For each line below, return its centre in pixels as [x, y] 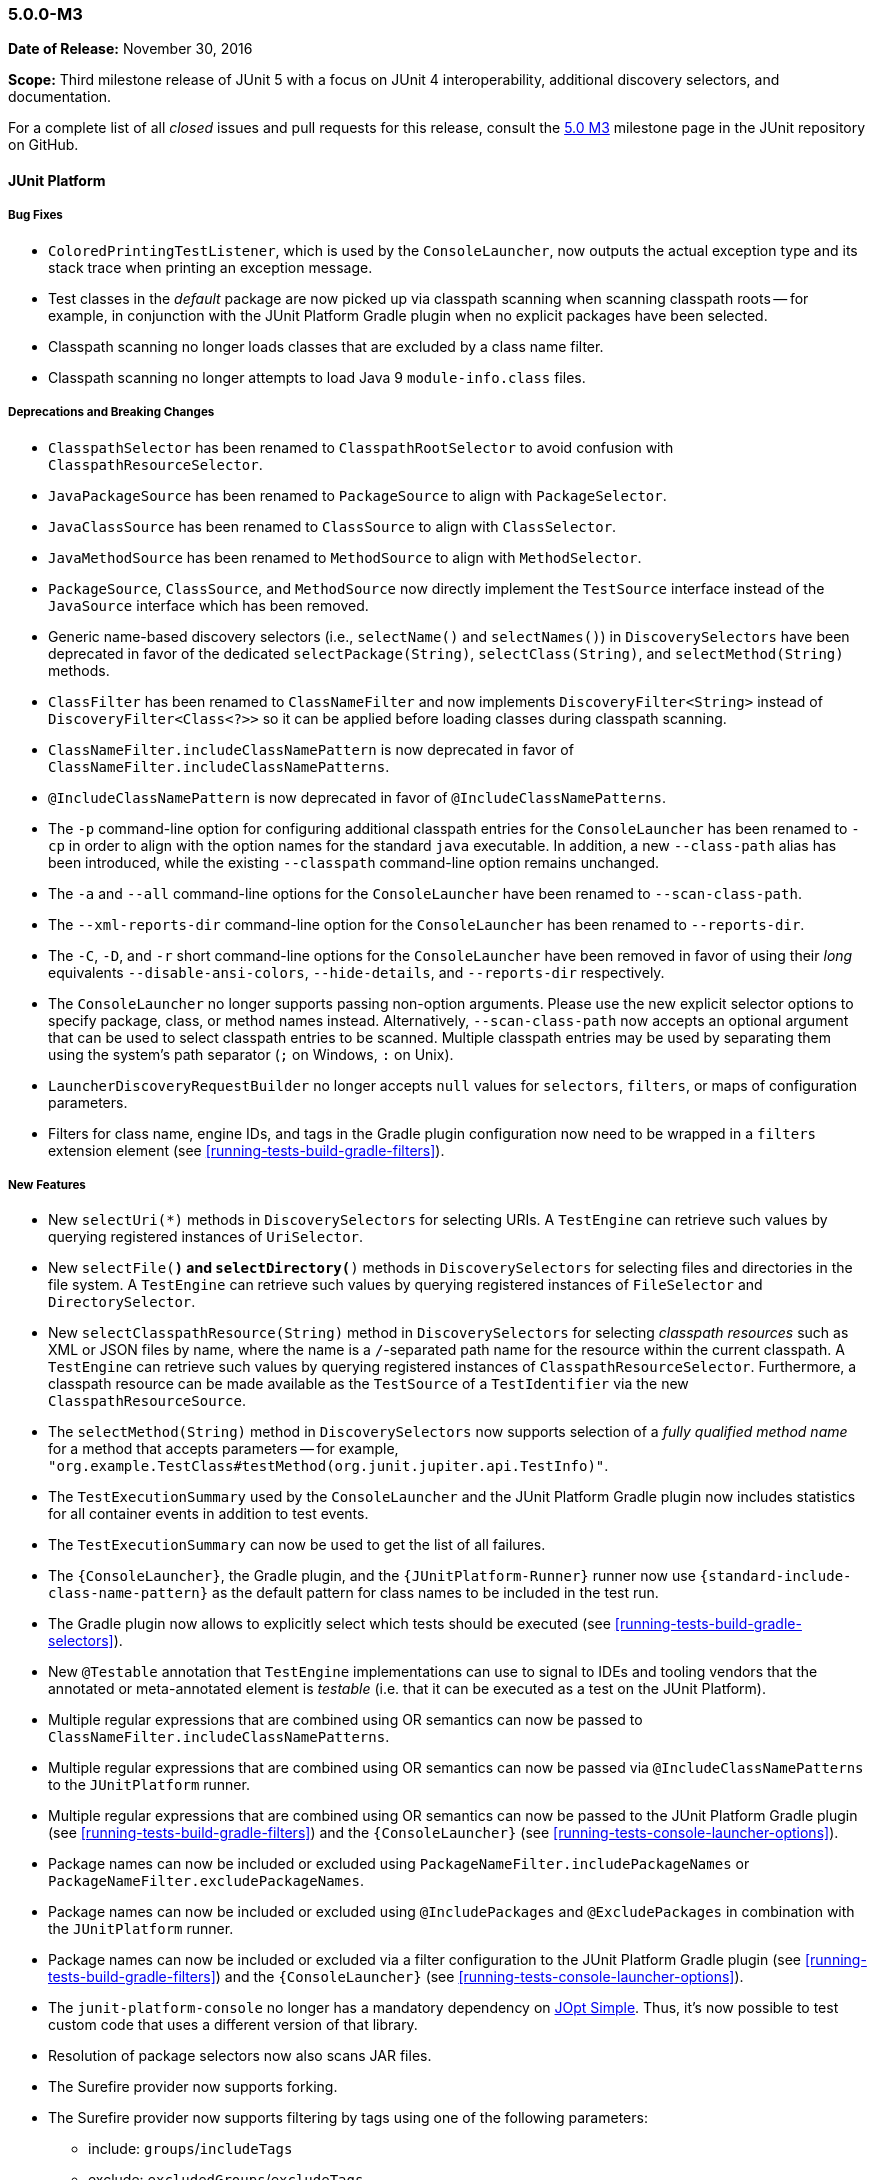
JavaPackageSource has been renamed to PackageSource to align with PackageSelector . [357, 495]
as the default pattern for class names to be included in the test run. [435, 1593]
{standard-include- [775, 1576]
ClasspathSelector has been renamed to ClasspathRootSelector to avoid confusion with [361, 447]
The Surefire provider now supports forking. [193, 2087]
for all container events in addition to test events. [208, 1514]
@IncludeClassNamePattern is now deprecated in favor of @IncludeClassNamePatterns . [357, 797]
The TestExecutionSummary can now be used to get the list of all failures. [297, 1545]
